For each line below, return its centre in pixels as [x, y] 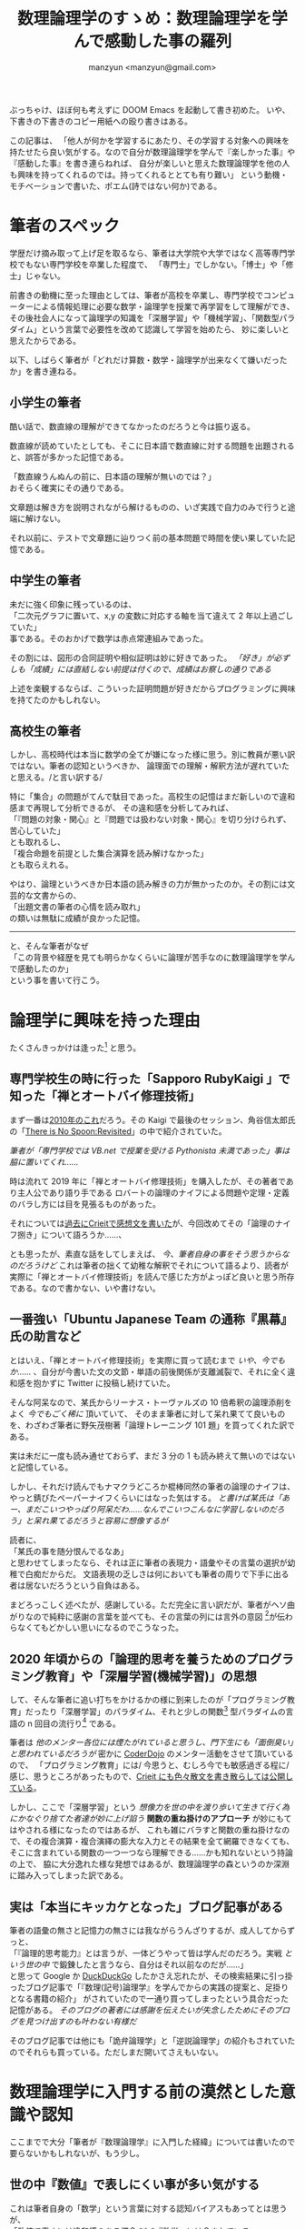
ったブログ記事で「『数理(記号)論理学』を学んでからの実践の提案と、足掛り [149, 1987]
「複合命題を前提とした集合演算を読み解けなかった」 [109, 853]
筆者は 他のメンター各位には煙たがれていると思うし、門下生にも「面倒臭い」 [152, 1742]
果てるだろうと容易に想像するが [108, 1521]
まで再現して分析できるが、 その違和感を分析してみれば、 [125, 808]
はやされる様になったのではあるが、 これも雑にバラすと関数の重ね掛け [142, 1830]
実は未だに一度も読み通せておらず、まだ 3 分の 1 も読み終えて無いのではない [152, 1455]
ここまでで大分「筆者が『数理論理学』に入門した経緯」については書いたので [152, 2142]
